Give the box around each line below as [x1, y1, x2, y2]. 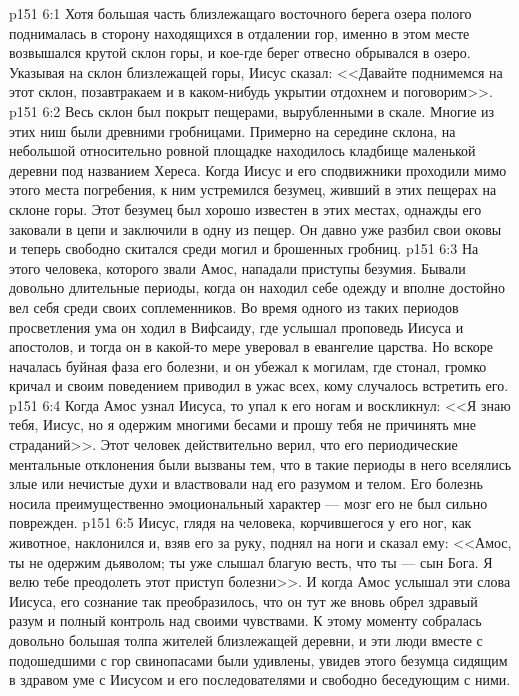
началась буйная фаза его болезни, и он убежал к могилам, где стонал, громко [9, 355, 487, 376]
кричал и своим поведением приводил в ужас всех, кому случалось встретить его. [9, 375, 509, 396]
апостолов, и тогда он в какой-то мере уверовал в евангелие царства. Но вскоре [9, 336, 494, 357]
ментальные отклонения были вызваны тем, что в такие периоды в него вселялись [9, 453, 512, 474]
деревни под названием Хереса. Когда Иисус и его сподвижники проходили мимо [9, 159, 507, 180]
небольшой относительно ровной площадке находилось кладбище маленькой [9, 140, 476, 161]
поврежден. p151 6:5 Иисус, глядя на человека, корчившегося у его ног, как [9, 512, 472, 533]
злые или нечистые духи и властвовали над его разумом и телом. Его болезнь [9, 473, 483, 494]
